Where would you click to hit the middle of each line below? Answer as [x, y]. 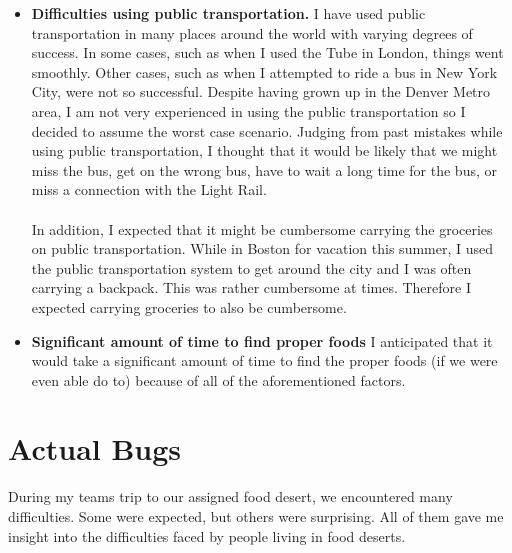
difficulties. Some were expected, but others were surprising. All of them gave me [256, 516]
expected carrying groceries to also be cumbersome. [189, 306]
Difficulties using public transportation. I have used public [228, 13]
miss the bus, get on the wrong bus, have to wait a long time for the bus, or [264, 169]
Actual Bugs [95, 448]
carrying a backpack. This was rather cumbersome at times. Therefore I [251, 287]
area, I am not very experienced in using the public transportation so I [248, 110]
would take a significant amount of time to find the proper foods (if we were [264, 360]
